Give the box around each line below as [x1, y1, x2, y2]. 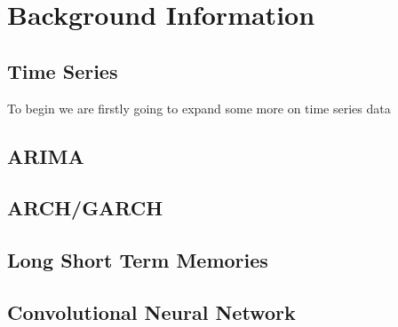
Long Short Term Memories [7, 246, 268, 274]
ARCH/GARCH [7, 194, 163, 222]
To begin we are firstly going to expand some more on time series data [7, 98, 391, 117]
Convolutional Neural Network [7, 298, 296, 325]
